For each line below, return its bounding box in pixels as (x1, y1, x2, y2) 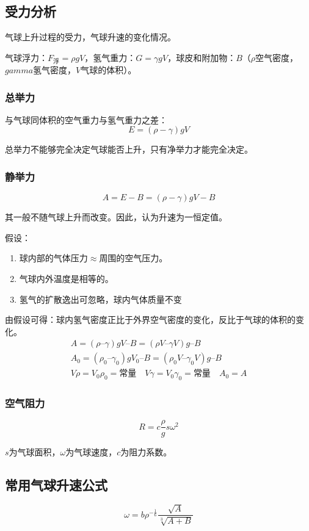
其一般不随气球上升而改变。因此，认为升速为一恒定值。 (5, 211, 227, 223)
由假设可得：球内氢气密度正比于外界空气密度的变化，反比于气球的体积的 (5, 313, 296, 326)
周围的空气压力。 (99, 251, 168, 264)
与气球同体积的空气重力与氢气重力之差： (5, 113, 167, 126)
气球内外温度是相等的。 (19, 272, 114, 284)
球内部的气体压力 (19, 251, 88, 264)
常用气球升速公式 (5, 475, 107, 494)
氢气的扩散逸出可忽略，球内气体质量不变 (19, 292, 182, 305)
